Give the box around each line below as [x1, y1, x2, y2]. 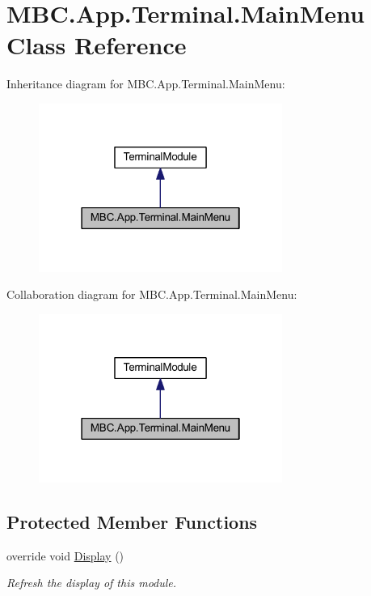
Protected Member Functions [6, 509, 258, 534]
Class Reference [6, 28, 187, 62]
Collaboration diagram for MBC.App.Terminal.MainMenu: [6, 286, 297, 303]
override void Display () [6, 547, 124, 564]
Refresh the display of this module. [6, 574, 177, 591]
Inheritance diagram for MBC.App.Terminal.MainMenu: [6, 75, 285, 92]
